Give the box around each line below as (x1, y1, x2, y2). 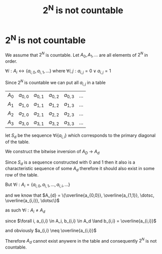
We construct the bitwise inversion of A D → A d (5, 148, 100, 156)
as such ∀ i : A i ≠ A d (5, 207, 45, 214)
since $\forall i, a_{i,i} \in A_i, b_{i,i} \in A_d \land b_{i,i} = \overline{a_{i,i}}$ (5, 218, 157, 224)
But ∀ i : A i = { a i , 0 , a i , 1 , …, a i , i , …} (5, 181, 71, 189)
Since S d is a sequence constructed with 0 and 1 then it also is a (5, 159, 135, 166)
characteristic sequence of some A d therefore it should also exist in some (5, 166, 155, 173)
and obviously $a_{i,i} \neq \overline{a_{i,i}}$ (5, 227, 97, 233)
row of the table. (5, 172, 39, 178)
